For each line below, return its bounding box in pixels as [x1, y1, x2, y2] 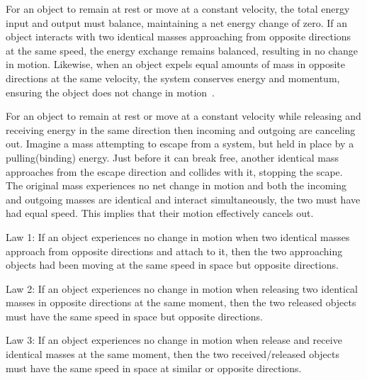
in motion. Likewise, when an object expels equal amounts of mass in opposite [6, 57, 345, 72]
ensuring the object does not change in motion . [6, 84, 215, 99]
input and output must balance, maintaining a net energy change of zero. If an [6, 15, 348, 30]
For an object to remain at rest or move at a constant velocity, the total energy [6, 1, 350, 16]
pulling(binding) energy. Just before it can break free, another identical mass [6, 150, 339, 164]
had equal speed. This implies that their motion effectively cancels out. [6, 206, 314, 220]
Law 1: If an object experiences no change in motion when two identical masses [6, 229, 350, 244]
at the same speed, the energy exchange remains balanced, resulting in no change [6, 43, 358, 57]
